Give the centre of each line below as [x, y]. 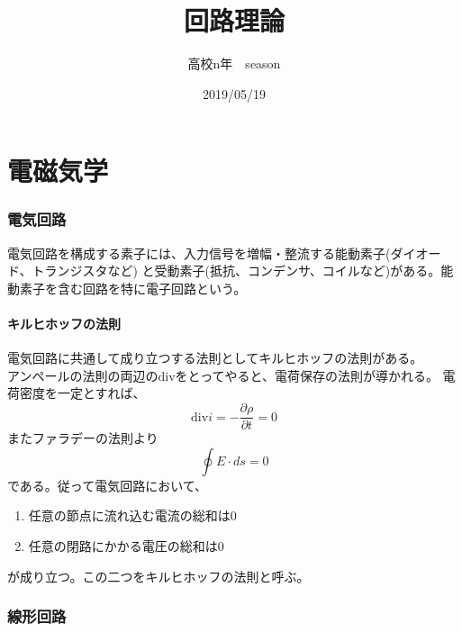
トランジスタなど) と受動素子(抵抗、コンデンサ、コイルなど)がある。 [236, 271]
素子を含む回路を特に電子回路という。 [133, 288]
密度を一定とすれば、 [82, 393]
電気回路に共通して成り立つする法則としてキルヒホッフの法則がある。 [215, 358]
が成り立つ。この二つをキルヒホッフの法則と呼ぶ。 [159, 576]
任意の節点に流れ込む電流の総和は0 [132, 515]
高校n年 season [234, 63]
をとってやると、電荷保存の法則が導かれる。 [307, 375]
